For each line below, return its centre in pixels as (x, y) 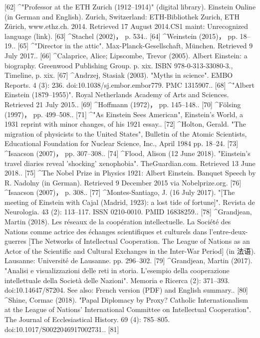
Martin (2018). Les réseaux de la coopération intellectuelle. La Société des (118, 222)
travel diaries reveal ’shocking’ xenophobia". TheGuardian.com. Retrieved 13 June (130, 163)
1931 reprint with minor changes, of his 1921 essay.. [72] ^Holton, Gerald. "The (125, 124)
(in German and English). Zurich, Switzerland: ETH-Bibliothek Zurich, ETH (122, 16)
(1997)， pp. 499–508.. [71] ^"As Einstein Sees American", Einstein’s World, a (124, 114)
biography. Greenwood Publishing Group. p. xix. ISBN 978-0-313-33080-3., (119, 65)
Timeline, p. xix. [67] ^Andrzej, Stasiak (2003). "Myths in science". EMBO (119, 75)
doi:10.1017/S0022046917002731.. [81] (62, 329)
